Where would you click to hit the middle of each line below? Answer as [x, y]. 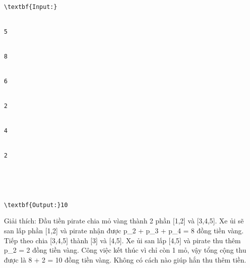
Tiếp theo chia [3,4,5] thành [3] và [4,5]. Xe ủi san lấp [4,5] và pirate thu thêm [123, 240]
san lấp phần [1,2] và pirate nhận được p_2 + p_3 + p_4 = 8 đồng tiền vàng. [124, 230]
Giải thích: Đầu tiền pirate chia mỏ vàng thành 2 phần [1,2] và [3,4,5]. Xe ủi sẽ [124, 221]
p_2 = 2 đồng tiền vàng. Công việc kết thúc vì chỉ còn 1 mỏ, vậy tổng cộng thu [125, 250]
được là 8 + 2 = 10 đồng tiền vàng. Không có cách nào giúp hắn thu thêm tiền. [125, 259]
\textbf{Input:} [31, 7]
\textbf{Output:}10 [36, 205]
